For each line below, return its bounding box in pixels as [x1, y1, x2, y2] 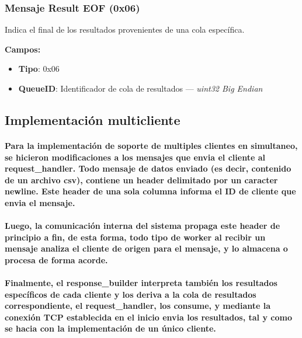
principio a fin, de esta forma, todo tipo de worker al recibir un [5, 231, 266, 243]
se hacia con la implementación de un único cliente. [5, 322, 216, 334]
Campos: [5, 43, 41, 55]
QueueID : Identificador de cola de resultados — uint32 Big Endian [18, 82, 263, 94]
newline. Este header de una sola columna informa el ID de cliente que [5, 185, 296, 197]
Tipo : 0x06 [18, 62, 60, 75]
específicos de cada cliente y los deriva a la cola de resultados [5, 288, 256, 300]
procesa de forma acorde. [5, 253, 108, 266]
